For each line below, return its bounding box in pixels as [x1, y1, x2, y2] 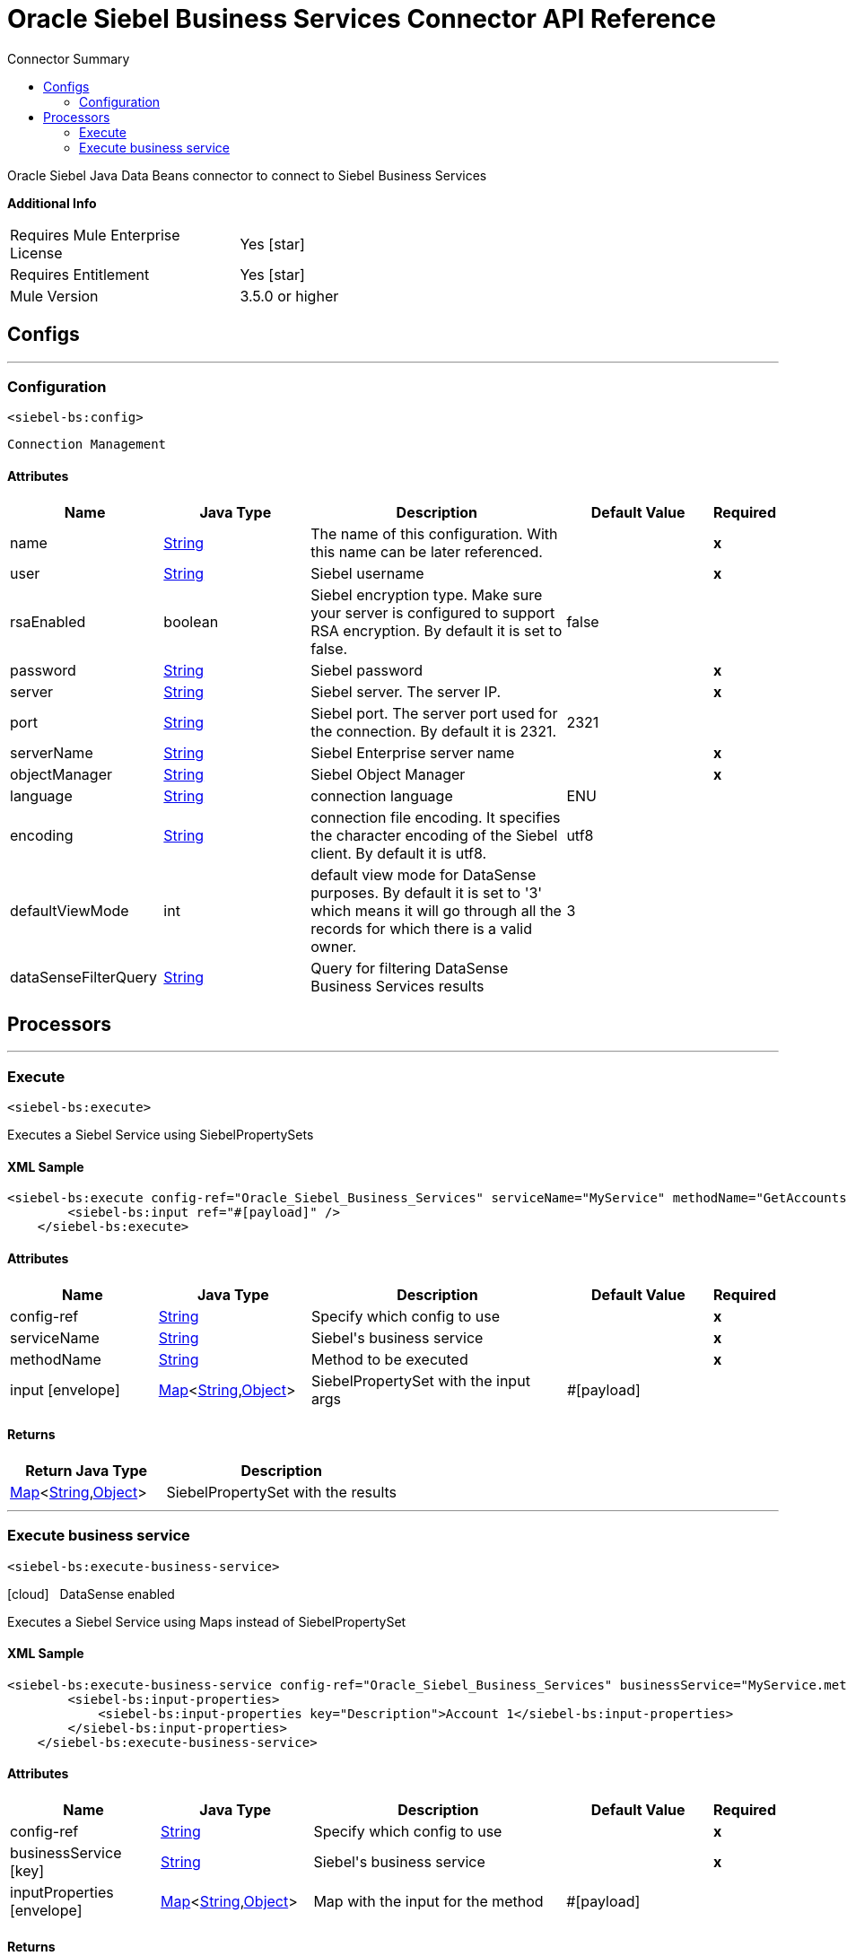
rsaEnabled [10, 612, 86, 631]
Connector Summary [7, 50, 130, 66]
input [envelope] [10, 1380, 120, 1399]
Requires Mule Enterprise [10, 225, 180, 244]
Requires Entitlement [10, 265, 150, 284]
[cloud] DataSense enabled [7, 1585, 175, 1602]
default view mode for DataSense [310, 865, 537, 884]
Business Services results [310, 976, 485, 995]
